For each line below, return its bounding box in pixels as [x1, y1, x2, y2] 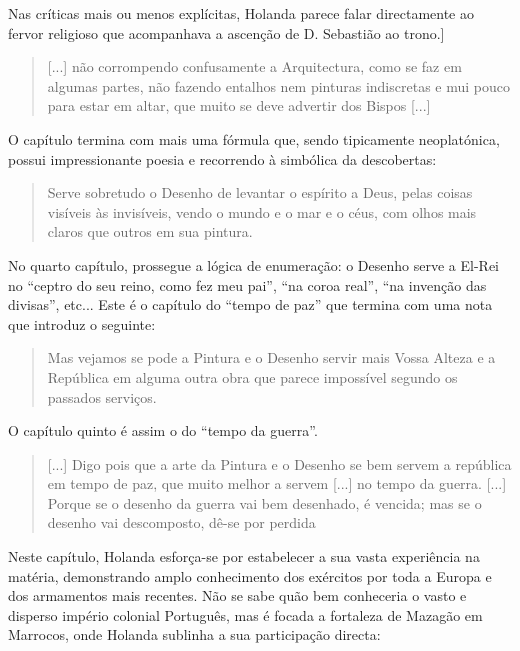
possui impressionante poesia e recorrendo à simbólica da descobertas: [8, 148, 437, 169]
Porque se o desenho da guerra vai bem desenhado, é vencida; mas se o [47, 492, 482, 513]
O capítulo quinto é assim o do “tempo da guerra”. [8, 420, 318, 441]
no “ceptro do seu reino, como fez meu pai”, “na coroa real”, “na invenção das [8, 274, 487, 295]
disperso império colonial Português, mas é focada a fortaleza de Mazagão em [8, 604, 483, 625]
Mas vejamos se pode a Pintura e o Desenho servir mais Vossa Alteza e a [47, 347, 496, 368]
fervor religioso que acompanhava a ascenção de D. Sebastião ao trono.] [8, 22, 445, 43]
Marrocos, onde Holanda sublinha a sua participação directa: [8, 624, 381, 645]
